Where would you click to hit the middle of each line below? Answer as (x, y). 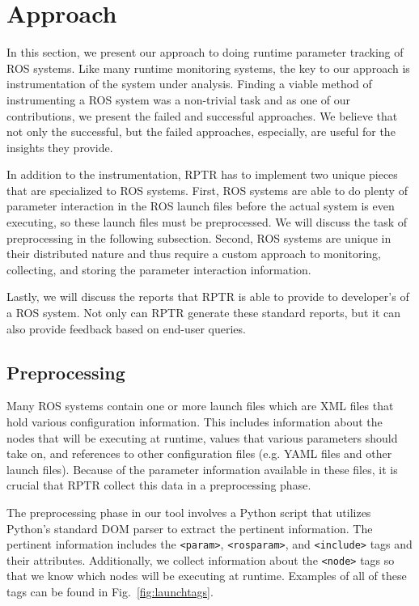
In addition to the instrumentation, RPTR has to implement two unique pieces (202, 174)
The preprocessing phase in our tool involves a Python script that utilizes (189, 512)
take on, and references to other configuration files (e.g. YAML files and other (199, 453)
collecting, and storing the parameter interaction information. (159, 269)
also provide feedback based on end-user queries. (126, 328)
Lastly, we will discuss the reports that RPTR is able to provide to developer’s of (208, 297)
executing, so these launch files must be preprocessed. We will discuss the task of (207, 222)
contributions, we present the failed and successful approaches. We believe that (202, 115)
